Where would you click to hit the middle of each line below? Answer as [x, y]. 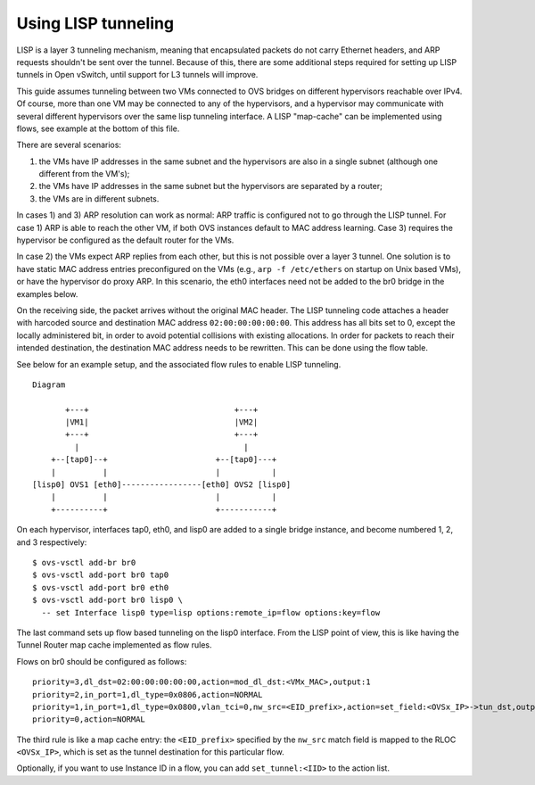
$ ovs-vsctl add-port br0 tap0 [101, 575]
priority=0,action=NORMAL [89, 719]
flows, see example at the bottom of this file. [98, 128]
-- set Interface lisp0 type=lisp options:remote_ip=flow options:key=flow [211, 612]
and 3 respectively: [52, 542]
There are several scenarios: [69, 145]
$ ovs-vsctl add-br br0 [84, 562]
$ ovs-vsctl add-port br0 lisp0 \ [107, 600]
